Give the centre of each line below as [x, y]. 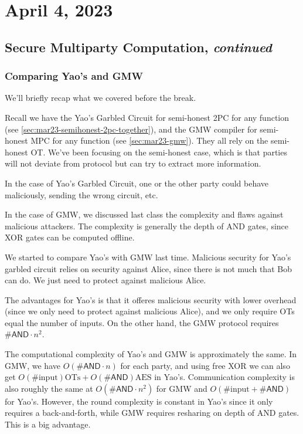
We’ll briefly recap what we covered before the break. [101, 98]
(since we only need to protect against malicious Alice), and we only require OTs [150, 311]
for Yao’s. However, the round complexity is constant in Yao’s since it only [139, 401]
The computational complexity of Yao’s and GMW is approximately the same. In [151, 354]
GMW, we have [33, 365]
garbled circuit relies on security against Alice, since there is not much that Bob [148, 268]
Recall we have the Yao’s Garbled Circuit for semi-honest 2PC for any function [147, 117]
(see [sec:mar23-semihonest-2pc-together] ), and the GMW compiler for [131, 129]
